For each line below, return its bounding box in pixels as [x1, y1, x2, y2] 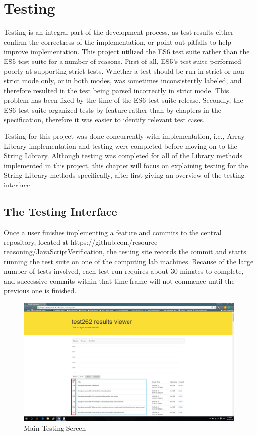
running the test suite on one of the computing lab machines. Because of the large [4, 256, 254, 266]
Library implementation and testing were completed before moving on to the [4, 140, 237, 151]
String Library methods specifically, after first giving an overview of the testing [4, 170, 245, 180]
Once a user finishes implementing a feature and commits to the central [4, 227, 222, 237]
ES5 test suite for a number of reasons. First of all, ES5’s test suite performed [4, 56, 241, 66]
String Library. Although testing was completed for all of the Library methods [4, 150, 243, 161]
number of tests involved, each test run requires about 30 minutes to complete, [4, 266, 244, 276]
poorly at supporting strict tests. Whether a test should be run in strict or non [4, 65, 244, 76]
